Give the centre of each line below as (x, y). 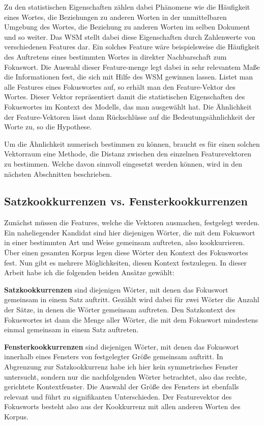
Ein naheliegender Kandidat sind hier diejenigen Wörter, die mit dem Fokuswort (130, 232)
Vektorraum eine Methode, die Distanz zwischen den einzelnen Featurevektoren (128, 154)
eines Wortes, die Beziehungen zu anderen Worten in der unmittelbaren (115, 17)
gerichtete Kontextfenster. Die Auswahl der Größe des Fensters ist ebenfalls (122, 387)
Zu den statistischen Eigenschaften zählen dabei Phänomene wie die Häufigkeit (127, 7)
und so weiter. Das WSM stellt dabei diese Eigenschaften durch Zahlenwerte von (130, 36)
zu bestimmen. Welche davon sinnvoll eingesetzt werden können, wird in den (123, 163)
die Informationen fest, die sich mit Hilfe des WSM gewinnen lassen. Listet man (129, 77)
